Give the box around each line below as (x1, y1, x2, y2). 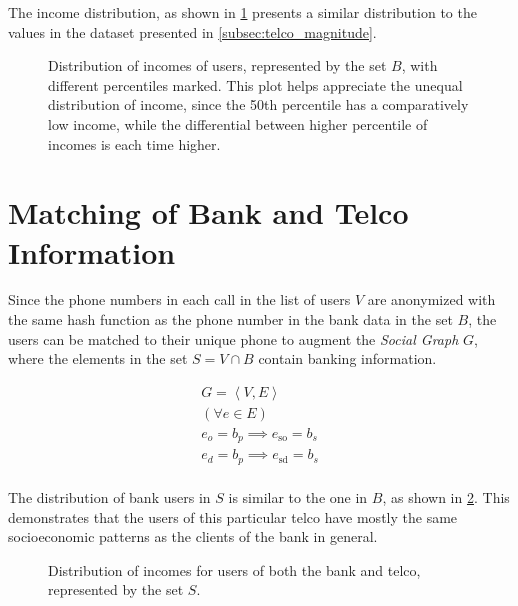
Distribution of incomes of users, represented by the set (48, 55, 387, 76)
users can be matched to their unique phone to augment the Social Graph (8, 328, 459, 349)
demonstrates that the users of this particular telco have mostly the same (8, 506, 458, 527)
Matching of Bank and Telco (8, 192, 409, 233)
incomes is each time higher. (48, 133, 221, 154)
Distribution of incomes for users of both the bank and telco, (48, 559, 421, 580)
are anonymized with (367, 289, 496, 310)
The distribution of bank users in (8, 486, 211, 507)
